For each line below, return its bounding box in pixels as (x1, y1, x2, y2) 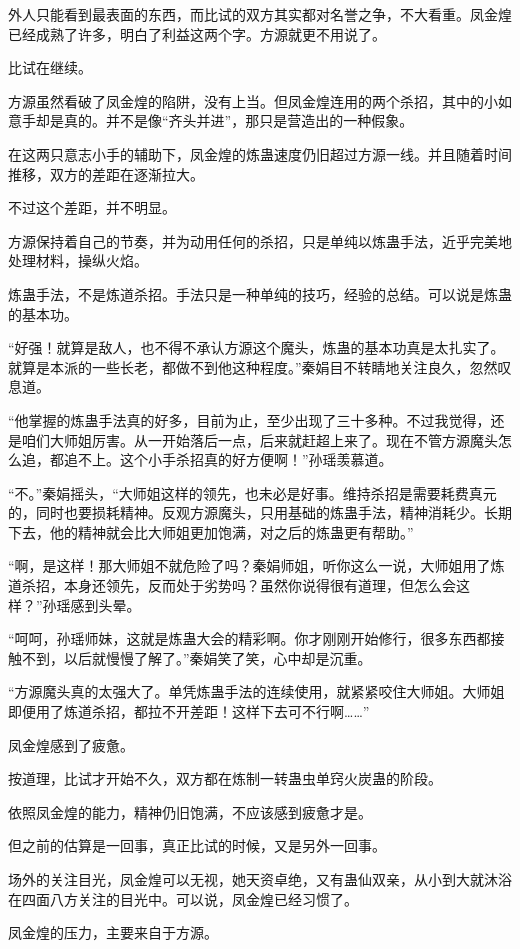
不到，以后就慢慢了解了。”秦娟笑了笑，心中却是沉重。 (21, 647, 372, 668)
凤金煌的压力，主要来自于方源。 (8, 922, 218, 943)
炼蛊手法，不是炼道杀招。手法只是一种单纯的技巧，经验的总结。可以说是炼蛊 (8, 283, 512, 304)
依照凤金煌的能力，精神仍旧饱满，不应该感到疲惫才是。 (8, 801, 372, 822)
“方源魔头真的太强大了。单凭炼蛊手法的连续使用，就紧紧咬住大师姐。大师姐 (8, 681, 505, 702)
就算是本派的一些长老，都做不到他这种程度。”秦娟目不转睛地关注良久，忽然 (8, 356, 498, 377)
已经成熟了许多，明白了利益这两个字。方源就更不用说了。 (8, 23, 386, 44)
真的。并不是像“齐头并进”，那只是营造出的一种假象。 (63, 110, 414, 131)
